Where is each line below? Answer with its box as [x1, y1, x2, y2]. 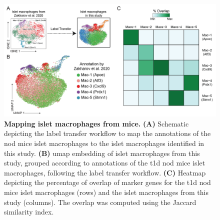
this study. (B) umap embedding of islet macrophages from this [4, 147, 200, 158]
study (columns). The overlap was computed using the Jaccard [4, 196, 196, 207]
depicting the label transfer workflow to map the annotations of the [4, 128, 211, 138]
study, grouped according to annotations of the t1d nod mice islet [4, 157, 205, 168]
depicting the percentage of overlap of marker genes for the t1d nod [4, 177, 211, 187]
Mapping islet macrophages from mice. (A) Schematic [4, 118, 189, 128]
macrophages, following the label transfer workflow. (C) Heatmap [4, 167, 206, 177]
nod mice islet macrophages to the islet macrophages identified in [4, 138, 204, 148]
